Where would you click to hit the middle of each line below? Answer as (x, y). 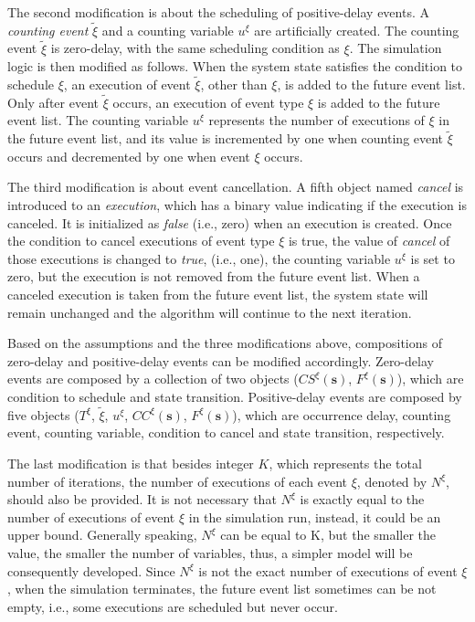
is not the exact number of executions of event (328, 570)
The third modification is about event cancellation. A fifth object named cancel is (236, 187)
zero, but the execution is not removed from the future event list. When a (214, 276)
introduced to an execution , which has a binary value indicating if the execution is (237, 205)
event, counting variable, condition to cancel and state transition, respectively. (226, 432)
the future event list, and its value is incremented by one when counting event (226, 138)
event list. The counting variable (98, 120)
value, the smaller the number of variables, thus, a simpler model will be (210, 552)
